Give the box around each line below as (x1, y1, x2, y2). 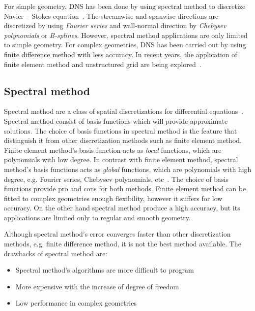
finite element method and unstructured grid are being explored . (4, 59, 201, 69)
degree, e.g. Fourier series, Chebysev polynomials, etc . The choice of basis (4, 173, 228, 184)
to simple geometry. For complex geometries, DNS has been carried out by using (4, 39, 246, 50)
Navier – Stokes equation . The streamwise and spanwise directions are (4, 10, 219, 21)
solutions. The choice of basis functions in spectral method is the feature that (4, 125, 237, 136)
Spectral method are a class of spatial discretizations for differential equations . (4, 106, 244, 116)
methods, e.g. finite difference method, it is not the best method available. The (4, 239, 241, 249)
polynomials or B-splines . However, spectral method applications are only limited (4, 30, 248, 40)
